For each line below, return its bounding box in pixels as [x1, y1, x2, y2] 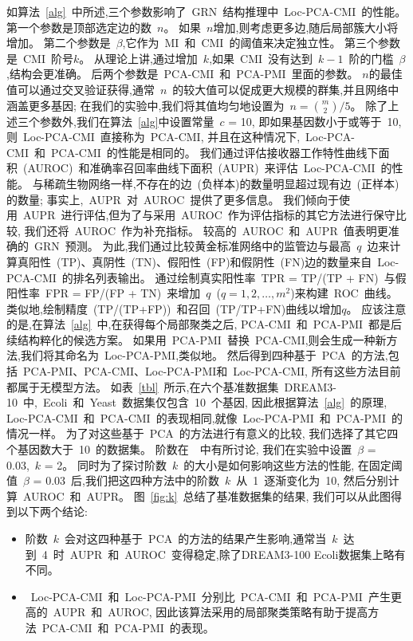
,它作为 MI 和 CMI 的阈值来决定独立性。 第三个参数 [122, 34, 401, 51]
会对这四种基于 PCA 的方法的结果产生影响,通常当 [65, 530, 327, 546]
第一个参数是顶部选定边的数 [6, 18, 151, 35]
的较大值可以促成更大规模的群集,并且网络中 [172, 81, 399, 97]
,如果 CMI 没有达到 [209, 49, 313, 66]
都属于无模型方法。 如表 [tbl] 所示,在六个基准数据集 [6, 378, 279, 395]
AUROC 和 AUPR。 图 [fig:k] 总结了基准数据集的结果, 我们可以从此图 [22, 487, 391, 504]
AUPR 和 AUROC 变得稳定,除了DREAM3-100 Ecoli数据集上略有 [69, 545, 406, 562]
